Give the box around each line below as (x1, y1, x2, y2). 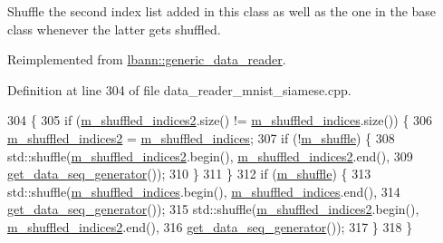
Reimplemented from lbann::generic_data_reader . (7, 50, 286, 69)
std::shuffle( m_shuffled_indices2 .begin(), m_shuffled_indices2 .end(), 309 (7, 146, 413, 165)
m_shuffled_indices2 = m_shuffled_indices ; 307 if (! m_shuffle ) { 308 (7, 128, 395, 147)
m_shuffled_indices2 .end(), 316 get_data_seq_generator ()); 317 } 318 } (7, 217, 413, 236)
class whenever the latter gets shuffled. (7, 19, 221, 38)
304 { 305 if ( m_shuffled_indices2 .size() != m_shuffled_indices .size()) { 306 (7, 111, 433, 130)
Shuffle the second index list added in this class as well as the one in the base (7, 2, 437, 20)
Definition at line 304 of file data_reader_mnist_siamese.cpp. (7, 80, 352, 99)
